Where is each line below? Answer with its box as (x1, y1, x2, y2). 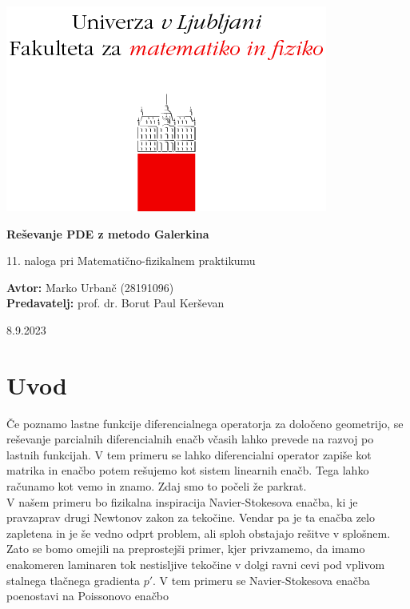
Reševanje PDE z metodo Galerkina (6, 225, 209, 242)
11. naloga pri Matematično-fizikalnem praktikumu (6, 252, 256, 269)
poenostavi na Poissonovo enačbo (6, 587, 169, 604)
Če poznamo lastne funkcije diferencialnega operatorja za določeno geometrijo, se (6, 415, 404, 431)
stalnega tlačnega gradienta (6, 571, 140, 588)
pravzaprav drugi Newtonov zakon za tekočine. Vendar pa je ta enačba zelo (6, 509, 375, 526)
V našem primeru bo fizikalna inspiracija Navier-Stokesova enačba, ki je (6, 493, 358, 510)
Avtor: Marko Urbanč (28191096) (6, 278, 174, 295)
